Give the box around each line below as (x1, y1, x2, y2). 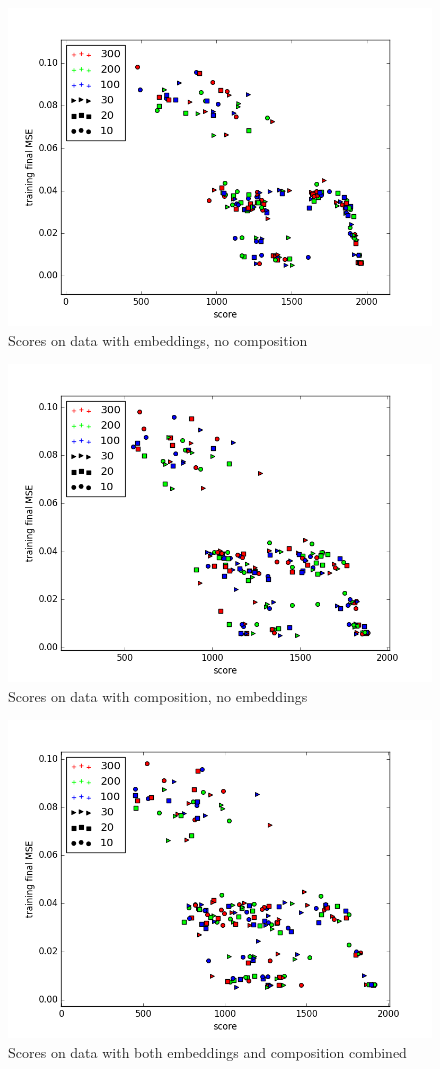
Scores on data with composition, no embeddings (8, 685, 308, 706)
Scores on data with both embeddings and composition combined (8, 1041, 407, 1062)
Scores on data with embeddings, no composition (8, 329, 308, 350)
